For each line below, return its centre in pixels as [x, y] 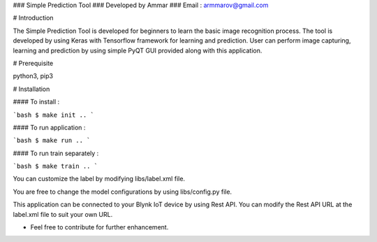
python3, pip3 [33, 76]
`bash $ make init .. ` [53, 115]
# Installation [31, 89]
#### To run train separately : [56, 153]
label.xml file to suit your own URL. [63, 214]
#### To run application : [49, 127]
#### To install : [36, 102]
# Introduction [33, 18]
